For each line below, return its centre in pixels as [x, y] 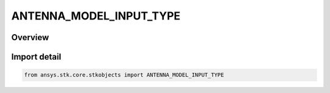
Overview [30, 37]
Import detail [36, 57]
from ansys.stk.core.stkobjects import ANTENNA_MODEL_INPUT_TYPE [124, 75]
